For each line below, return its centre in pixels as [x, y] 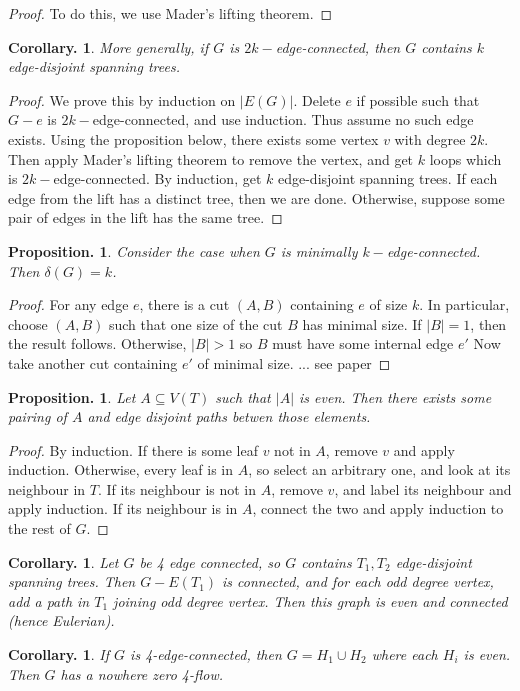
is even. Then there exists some [395, 396]
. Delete [317, 99]
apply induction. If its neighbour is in [123, 508]
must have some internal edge [363, 343]
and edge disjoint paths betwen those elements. [229, 416]
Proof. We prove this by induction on [122, 99]
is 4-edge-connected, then [206, 654]
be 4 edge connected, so [210, 561]
